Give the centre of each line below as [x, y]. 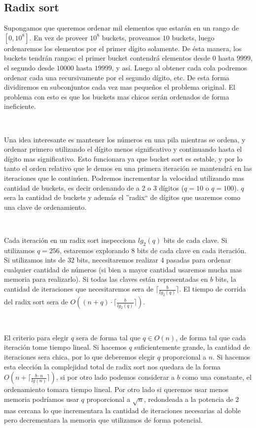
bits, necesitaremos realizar [117, 260]
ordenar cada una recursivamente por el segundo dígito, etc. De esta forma [117, 77]
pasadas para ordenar [199, 260]
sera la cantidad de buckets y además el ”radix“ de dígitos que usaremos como [122, 197]
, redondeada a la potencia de [188, 399]
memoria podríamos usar [41, 399]
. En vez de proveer [58, 37]
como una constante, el [217, 377]
